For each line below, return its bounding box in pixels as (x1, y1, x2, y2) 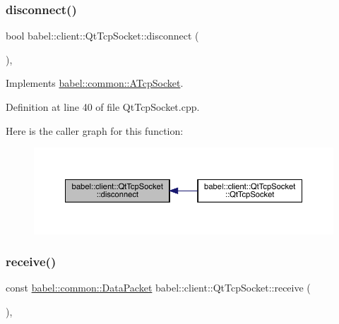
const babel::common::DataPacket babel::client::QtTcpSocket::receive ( (6, 280, 311, 295)
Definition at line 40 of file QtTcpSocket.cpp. (6, 100, 200, 114)
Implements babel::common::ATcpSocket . (6, 76, 184, 90)
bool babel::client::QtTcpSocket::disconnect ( (6, 28, 199, 43)
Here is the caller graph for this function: (6, 123, 184, 138)
